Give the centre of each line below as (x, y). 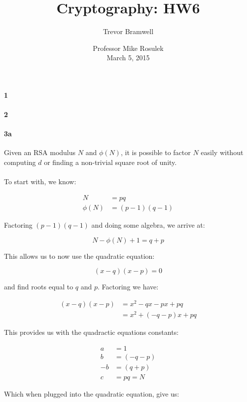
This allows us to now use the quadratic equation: (79, 256)
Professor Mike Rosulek (128, 48)
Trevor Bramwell (128, 31)
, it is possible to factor (156, 152)
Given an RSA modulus (40, 152)
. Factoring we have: (128, 287)
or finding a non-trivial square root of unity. (110, 162)
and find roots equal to (39, 287)
